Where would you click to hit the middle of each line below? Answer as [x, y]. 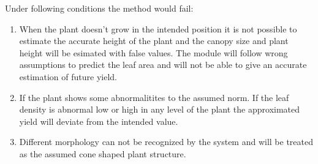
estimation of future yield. [68, 76]
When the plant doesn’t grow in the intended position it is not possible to [158, 28]
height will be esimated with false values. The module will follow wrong [153, 52]
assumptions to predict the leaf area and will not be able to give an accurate [163, 65]
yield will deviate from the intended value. [99, 121]
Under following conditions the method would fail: [99, 8]
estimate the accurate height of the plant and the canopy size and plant [154, 41]
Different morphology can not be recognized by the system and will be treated [166, 142]
